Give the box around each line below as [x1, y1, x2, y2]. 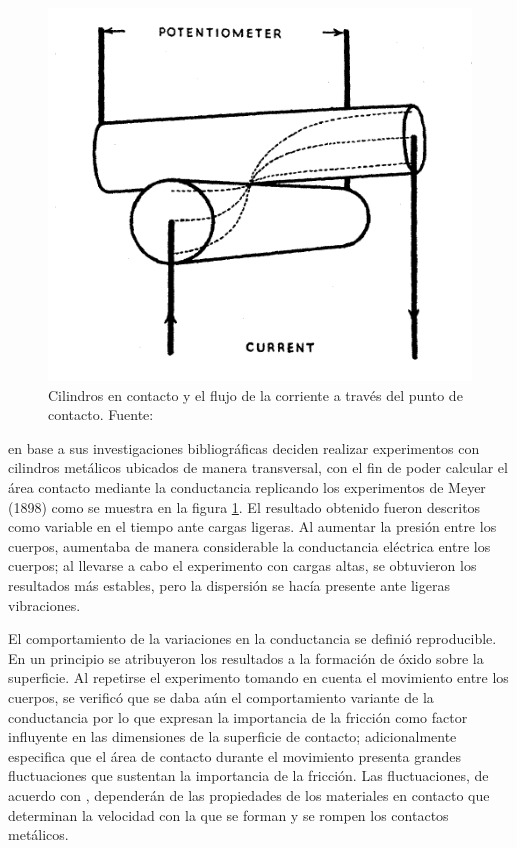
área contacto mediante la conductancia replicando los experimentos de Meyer [8, 477, 486, 498]
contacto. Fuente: [48, 404, 154, 425]
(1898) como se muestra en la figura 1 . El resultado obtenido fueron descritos [8, 496, 481, 517]
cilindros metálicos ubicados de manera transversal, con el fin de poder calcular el [8, 457, 508, 478]
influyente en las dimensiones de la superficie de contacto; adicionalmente [8, 726, 457, 747]
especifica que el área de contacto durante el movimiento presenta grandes [8, 745, 461, 766]
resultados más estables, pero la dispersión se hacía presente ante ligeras [8, 575, 450, 596]
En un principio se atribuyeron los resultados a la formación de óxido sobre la [8, 647, 484, 668]
